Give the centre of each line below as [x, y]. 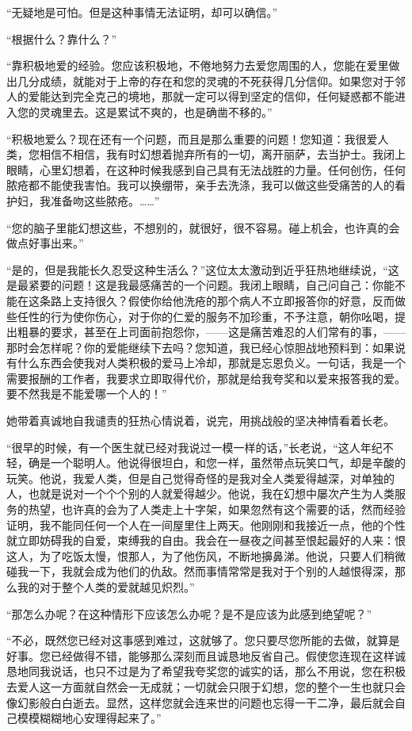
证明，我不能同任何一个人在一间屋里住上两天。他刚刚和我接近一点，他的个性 [206, 524]
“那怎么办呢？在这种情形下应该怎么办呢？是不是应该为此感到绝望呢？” [189, 613]
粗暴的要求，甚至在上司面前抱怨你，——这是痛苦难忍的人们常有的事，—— [211, 332]
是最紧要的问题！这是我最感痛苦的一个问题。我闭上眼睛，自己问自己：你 [195, 285]
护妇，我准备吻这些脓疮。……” [83, 200]
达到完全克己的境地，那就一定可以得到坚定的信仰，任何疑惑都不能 [222, 96]
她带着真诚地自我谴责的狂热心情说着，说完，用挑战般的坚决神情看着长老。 [200, 421]
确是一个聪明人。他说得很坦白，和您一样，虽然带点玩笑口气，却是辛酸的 [217, 463]
